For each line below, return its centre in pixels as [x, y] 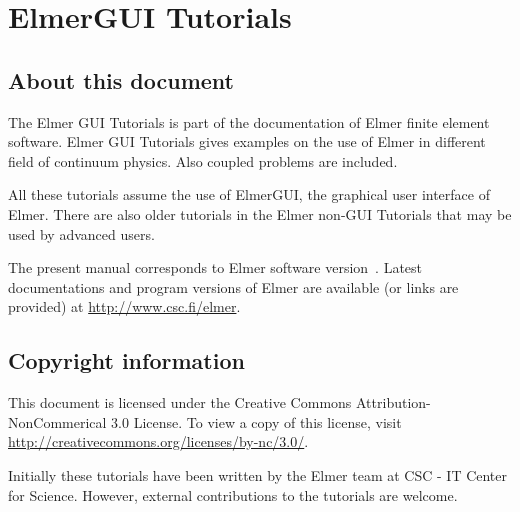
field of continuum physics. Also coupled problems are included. [203, 160]
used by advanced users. [81, 233]
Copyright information [126, 360]
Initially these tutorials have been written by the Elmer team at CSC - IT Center [258, 474]
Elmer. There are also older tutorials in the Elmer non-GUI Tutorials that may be [260, 213]
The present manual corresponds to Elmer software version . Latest [215, 267]
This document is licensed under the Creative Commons [180, 402]
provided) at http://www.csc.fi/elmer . [124, 306]
